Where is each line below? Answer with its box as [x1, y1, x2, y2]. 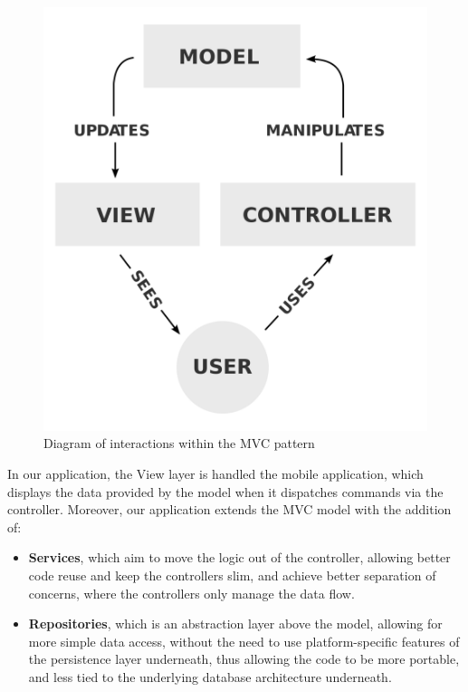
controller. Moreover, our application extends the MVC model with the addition [7, 500, 452, 519]
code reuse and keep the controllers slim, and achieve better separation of [28, 566, 436, 584]
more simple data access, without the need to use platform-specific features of [28, 631, 460, 650]
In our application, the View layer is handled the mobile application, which [7, 464, 424, 483]
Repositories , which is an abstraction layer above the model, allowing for [28, 614, 443, 633]
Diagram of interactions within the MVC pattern [43, 434, 315, 453]
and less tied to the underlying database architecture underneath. [28, 667, 392, 686]
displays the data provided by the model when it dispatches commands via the [7, 482, 444, 501]
